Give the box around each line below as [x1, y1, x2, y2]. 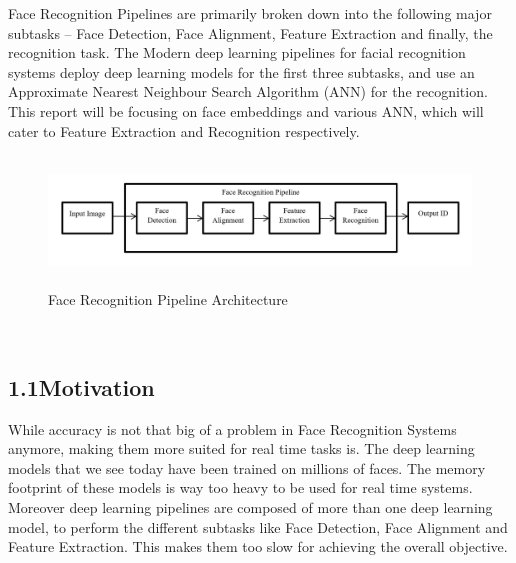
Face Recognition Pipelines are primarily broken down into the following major [8, 3, 492, 23]
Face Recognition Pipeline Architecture [48, 289, 288, 310]
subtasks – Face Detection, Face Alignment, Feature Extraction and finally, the [8, 22, 493, 43]
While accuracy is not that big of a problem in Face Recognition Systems [8, 418, 457, 439]
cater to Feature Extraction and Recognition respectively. [8, 120, 360, 141]
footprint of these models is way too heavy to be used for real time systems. [8, 477, 473, 498]
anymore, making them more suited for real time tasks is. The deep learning [8, 438, 475, 459]
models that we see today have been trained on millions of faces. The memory [8, 457, 486, 478]
